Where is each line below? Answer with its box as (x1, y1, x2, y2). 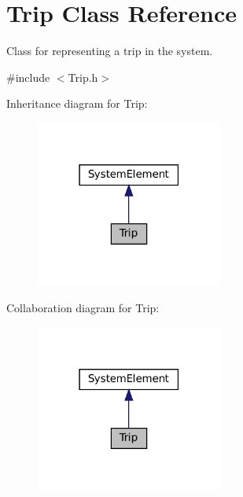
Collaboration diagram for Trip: (6, 300, 160, 316)
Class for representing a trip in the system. (6, 42, 213, 59)
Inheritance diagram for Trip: (6, 95, 148, 112)
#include (6, 68, 50, 85)
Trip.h (68, 68, 98, 85)
